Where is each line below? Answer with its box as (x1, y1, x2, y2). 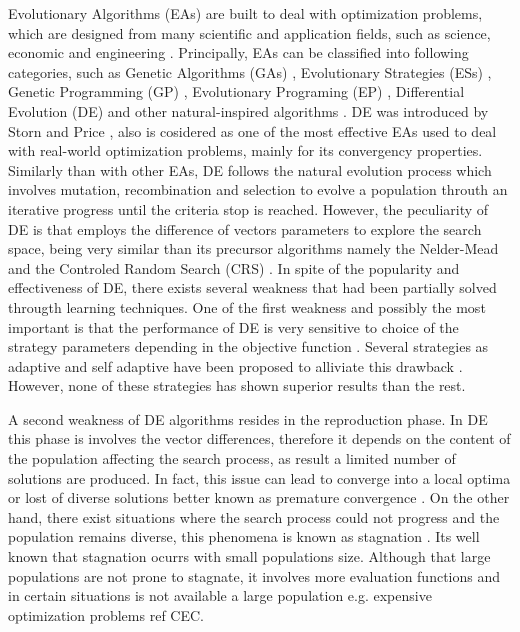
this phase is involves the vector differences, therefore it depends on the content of (8, 428, 511, 449)
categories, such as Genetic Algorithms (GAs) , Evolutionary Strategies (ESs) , (8, 61, 492, 82)
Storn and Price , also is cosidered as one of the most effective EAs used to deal (8, 120, 497, 141)
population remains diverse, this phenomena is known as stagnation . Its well (8, 526, 480, 547)
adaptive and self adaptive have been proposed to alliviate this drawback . (8, 355, 463, 376)
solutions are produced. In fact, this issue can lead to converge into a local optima (8, 467, 511, 488)
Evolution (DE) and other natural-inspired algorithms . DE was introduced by (8, 100, 489, 121)
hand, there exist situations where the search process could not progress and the (8, 506, 500, 527)
